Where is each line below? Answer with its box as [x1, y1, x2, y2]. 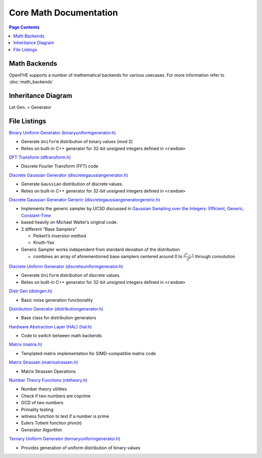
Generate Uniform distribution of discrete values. [21, 272, 121, 278]
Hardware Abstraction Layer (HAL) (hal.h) [9, 324, 92, 329]
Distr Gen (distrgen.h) [9, 288, 52, 294]
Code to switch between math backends [21, 333, 102, 339]
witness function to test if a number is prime [21, 413, 109, 419]
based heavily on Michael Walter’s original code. [21, 219, 118, 225]
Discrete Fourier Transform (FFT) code [21, 163, 98, 169]
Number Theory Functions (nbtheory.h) [9, 377, 88, 383]
